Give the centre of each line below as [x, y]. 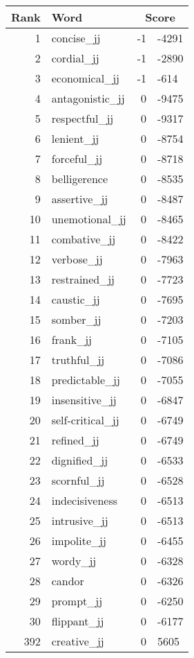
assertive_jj [80, 199]
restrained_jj [83, 279]
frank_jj [72, 339]
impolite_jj [79, 540]
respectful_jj [83, 118]
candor [68, 581]
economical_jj [85, 78]
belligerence [80, 179]
